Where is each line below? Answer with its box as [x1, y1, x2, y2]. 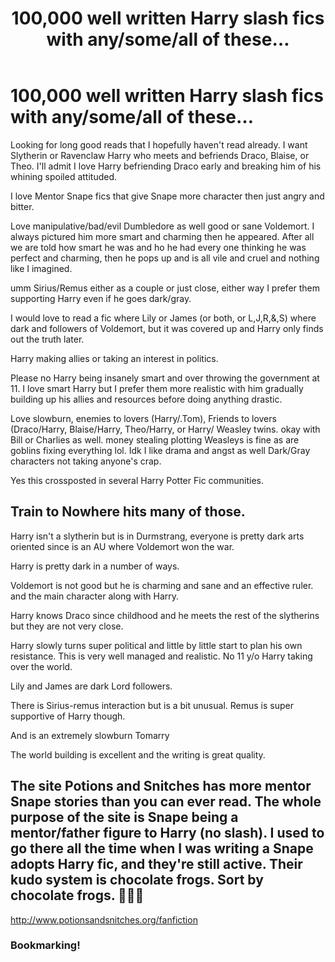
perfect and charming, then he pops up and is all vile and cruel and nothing [10, 252, 320, 264]
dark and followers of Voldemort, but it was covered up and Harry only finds [10, 322, 324, 334]
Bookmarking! [10, 938, 81, 952]
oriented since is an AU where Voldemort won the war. [10, 540, 235, 552]
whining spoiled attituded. [10, 170, 118, 182]
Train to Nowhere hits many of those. [10, 503, 246, 521]
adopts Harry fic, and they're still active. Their [10, 856, 303, 873]
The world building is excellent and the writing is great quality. [10, 748, 266, 761]
